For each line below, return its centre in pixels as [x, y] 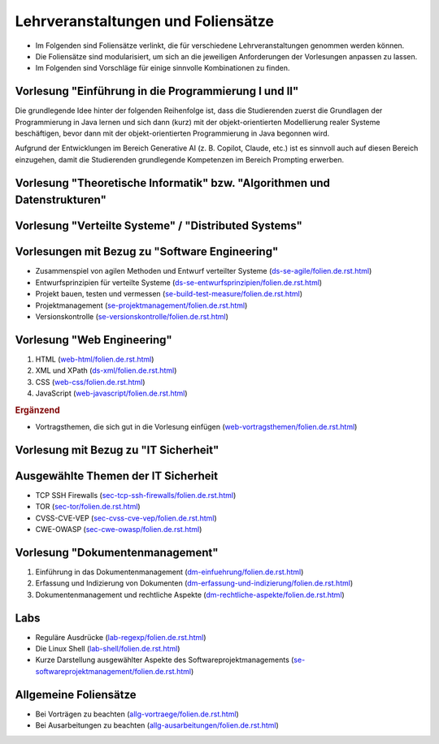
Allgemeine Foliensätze [76, 694]
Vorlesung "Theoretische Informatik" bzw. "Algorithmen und [173, 183]
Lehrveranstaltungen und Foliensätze [144, 21]
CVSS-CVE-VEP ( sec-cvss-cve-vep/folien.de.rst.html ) [126, 518]
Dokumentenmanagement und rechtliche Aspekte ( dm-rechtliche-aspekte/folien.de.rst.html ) [190, 595]
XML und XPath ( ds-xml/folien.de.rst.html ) [106, 370]
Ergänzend [37, 410]
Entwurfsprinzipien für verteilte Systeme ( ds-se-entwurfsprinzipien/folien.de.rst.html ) [179, 282]
